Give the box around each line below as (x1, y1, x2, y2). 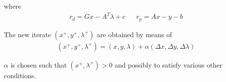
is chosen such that (10, 59, 67, 69)
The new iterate (4, 29, 51, 39)
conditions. (4, 70, 36, 80)
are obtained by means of (97, 29, 172, 39)
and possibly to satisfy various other (114, 59, 223, 69)
